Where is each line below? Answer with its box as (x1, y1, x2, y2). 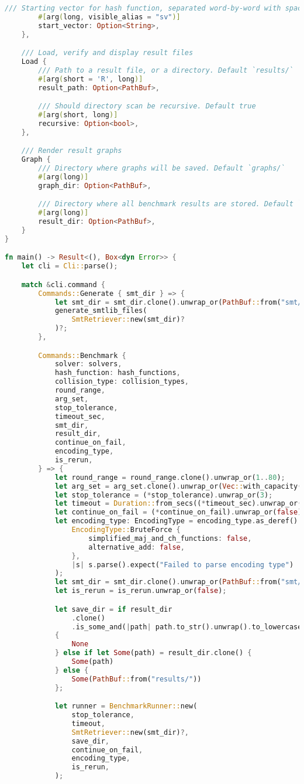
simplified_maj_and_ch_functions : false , (88, 534, 252, 543)
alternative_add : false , (88, 543, 185, 551)
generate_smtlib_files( (54, 306, 147, 315)
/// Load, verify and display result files (21, 49, 194, 57)
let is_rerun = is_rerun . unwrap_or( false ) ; (54, 587, 227, 595)
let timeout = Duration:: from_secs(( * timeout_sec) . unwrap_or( (54, 499, 302, 508)
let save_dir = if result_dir (54, 605, 172, 613)
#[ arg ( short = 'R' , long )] (38, 74, 143, 83)
